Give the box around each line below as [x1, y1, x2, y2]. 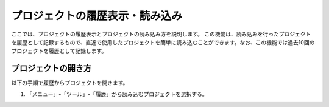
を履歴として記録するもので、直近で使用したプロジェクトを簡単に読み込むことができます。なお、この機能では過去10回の [11, 38, 315, 46]
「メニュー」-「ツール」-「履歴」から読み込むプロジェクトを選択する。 [26, 90, 208, 97]
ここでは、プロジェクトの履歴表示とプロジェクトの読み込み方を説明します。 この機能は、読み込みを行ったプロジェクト [11, 30, 311, 38]
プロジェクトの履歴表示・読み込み [11, 9, 183, 22]
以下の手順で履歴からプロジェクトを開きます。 [11, 79, 129, 86]
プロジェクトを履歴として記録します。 [11, 47, 107, 55]
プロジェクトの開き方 [11, 63, 91, 74]
